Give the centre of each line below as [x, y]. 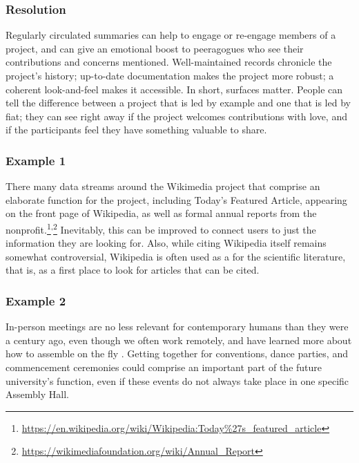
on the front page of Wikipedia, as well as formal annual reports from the [161, 213]
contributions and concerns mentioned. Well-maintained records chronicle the [169, 62]
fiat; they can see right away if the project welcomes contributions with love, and [176, 116]
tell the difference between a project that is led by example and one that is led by [178, 103]
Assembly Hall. [37, 394]
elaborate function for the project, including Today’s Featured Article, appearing [176, 199]
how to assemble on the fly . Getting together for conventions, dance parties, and [177, 353]
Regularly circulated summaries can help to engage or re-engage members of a [171, 35]
